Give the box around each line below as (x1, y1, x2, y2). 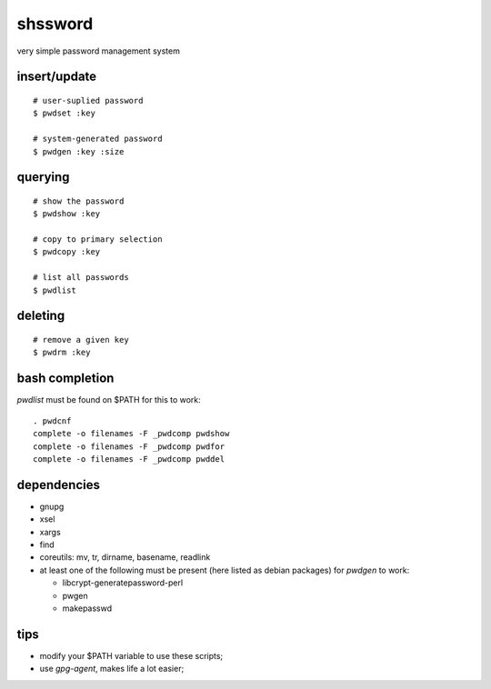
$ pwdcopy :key (33, 246, 101, 257)
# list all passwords (33, 273, 129, 283)
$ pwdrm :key (33, 347, 91, 358)
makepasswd (62, 603, 113, 614)
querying (16, 169, 70, 185)
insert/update (16, 69, 97, 85)
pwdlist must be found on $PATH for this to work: (16, 394, 202, 405)
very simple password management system (16, 45, 181, 56)
